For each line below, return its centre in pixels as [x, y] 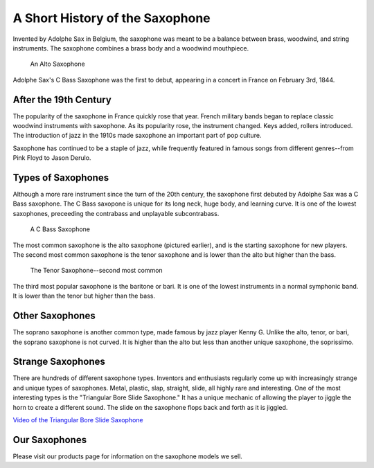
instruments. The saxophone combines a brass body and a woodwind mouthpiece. [131, 48]
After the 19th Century [62, 99]
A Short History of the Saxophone [112, 18]
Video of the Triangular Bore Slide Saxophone [78, 420]
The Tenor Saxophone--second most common [96, 271]
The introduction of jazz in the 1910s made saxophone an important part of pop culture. [137, 136]
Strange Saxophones [59, 362]
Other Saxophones [54, 316]
